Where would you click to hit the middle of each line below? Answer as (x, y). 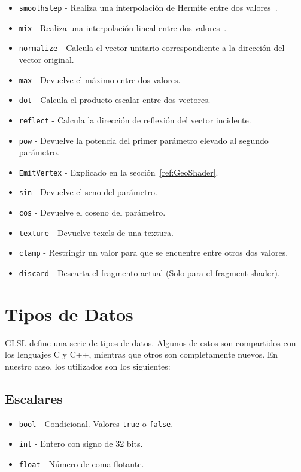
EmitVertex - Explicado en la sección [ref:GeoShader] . (118, 172)
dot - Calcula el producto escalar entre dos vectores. (115, 100)
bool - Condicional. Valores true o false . (96, 423)
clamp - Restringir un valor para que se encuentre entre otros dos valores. (153, 252)
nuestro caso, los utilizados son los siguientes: (88, 366)
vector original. (46, 59)
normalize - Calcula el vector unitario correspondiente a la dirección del (152, 48)
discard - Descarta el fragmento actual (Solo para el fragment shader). (149, 273)
